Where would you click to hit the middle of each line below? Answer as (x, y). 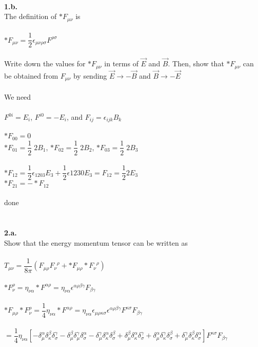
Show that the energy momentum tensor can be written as (96, 242)
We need (18, 96)
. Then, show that (196, 63)
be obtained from (31, 75)
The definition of (31, 16)
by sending (90, 75)
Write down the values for (45, 63)
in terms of (121, 63)
